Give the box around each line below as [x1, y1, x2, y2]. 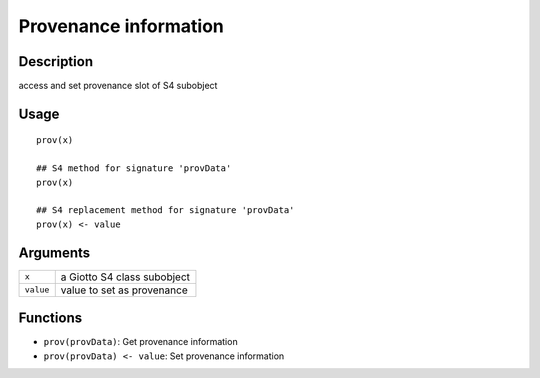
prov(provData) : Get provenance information [43, 336, 239, 348]
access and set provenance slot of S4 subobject [18, 80, 218, 92]
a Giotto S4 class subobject [60, 270, 190, 284]
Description [18, 53, 94, 70]
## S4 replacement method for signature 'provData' [36, 205, 295, 216]
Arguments [18, 244, 91, 261]
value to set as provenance [60, 283, 189, 297]
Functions [18, 310, 83, 327]
